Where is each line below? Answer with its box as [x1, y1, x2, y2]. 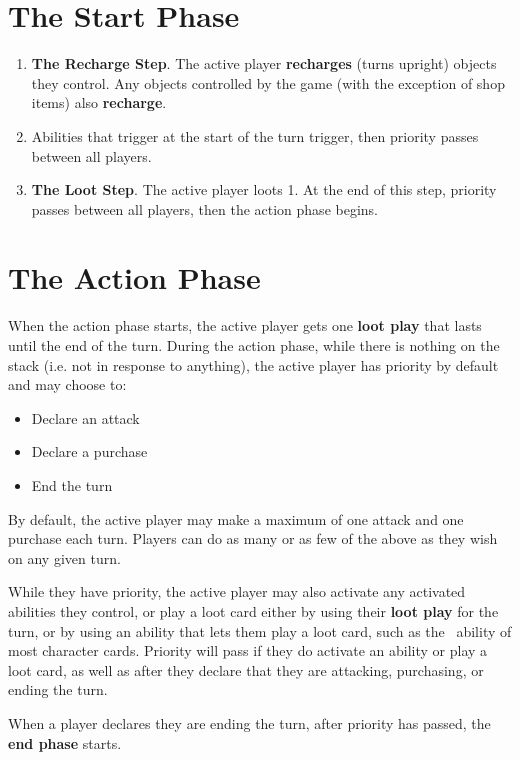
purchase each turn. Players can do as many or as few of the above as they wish [8, 528, 498, 549]
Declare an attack [31, 407, 140, 428]
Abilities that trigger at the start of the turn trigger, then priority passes [31, 125, 479, 146]
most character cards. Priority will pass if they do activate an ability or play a [8, 640, 488, 661]
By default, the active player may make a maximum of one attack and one [8, 508, 464, 529]
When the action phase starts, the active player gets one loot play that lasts [8, 315, 482, 336]
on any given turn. [8, 547, 121, 568]
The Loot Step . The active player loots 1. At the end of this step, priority [31, 179, 497, 200]
